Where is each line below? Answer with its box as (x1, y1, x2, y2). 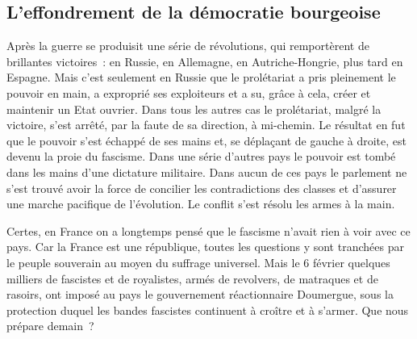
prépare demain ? (6, 317, 94, 334)
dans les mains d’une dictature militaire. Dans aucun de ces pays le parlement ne (6, 163, 407, 180)
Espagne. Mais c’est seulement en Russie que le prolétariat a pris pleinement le (6, 69, 396, 86)
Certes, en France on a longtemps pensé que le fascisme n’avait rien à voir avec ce (6, 222, 411, 239)
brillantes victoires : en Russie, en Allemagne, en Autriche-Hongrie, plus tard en (6, 52, 403, 69)
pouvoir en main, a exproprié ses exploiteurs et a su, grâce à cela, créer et (6, 84, 371, 101)
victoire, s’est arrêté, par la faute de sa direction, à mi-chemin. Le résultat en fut (6, 116, 406, 133)
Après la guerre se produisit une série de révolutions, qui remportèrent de (6, 37, 369, 54)
